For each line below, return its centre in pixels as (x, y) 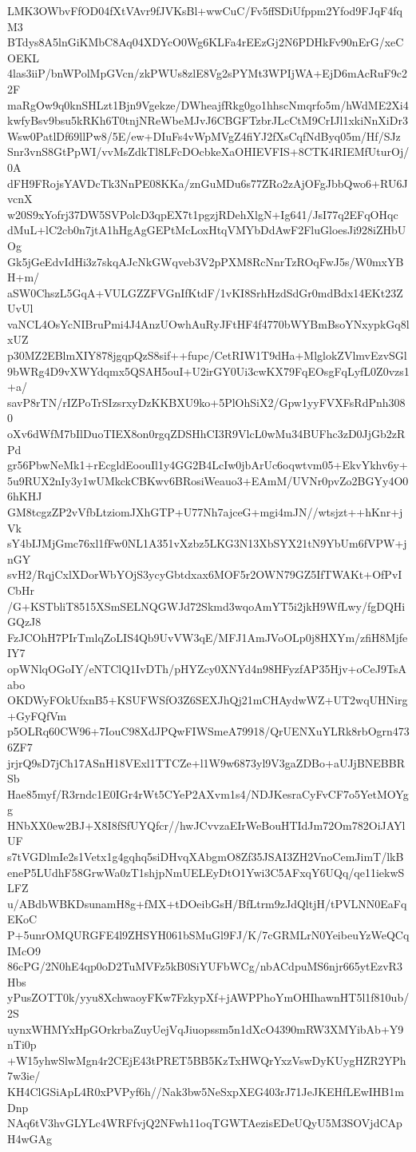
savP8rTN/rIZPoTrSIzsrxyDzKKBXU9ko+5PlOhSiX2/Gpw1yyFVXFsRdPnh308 (206, 402)
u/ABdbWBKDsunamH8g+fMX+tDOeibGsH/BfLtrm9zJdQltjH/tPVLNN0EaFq (207, 903)
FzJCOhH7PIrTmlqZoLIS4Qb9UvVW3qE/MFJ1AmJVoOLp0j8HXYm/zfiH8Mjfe (208, 637)
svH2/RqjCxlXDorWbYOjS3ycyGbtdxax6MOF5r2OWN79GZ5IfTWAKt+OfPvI (205, 574)
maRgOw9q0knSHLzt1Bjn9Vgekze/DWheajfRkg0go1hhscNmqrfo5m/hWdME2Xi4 (208, 104)
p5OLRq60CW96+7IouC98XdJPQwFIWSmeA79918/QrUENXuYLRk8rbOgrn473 (208, 731)
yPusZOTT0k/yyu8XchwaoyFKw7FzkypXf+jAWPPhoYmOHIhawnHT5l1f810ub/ (208, 997)
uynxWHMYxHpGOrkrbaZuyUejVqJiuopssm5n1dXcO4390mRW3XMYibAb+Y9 (206, 1028)
